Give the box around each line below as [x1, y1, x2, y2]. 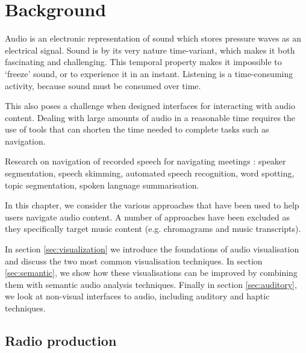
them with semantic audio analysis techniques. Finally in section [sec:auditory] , [5, 278, 297, 290]
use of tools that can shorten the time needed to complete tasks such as [5, 123, 269, 136]
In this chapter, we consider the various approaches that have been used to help [5, 199, 299, 211]
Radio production [5, 331, 117, 349]
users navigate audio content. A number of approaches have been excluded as [5, 210, 290, 223]
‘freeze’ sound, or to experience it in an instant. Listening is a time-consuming [5, 67, 293, 80]
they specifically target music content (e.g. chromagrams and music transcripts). [5, 222, 301, 235]
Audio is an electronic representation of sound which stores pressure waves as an [5, 32, 302, 45]
